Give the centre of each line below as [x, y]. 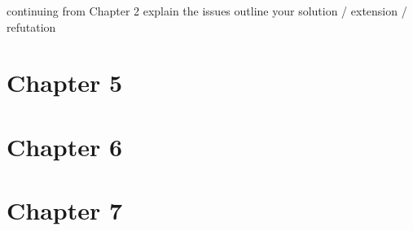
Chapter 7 [65, 210]
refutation [31, 26]
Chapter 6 [65, 146]
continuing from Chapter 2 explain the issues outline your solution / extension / [207, 11]
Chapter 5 [65, 83]
